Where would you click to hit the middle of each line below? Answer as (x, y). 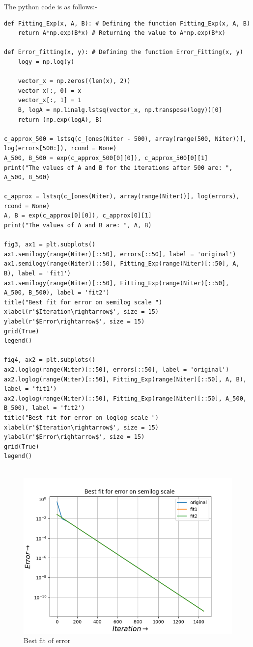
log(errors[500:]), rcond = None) (60, 148)
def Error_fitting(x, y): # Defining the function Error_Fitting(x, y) (124, 52)
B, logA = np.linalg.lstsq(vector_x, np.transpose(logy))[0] (120, 110)
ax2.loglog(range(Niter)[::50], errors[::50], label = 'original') (117, 369)
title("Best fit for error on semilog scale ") (83, 302)
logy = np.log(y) (46, 62)
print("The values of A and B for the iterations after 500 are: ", (118, 168)
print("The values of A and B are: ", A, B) (78, 226)
